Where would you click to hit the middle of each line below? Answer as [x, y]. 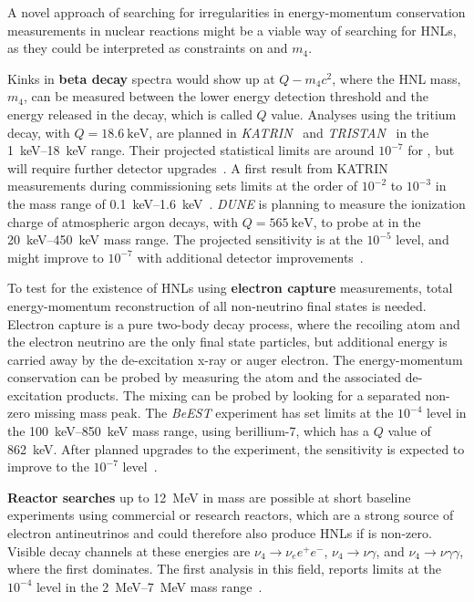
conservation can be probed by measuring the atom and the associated [205, 377]
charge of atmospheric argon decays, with [123, 221]
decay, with [39, 132]
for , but [431, 150]
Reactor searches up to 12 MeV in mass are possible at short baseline [209, 497]
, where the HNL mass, [397, 78]
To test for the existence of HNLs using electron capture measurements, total [230, 288]
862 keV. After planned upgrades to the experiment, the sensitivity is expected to [236, 448]
